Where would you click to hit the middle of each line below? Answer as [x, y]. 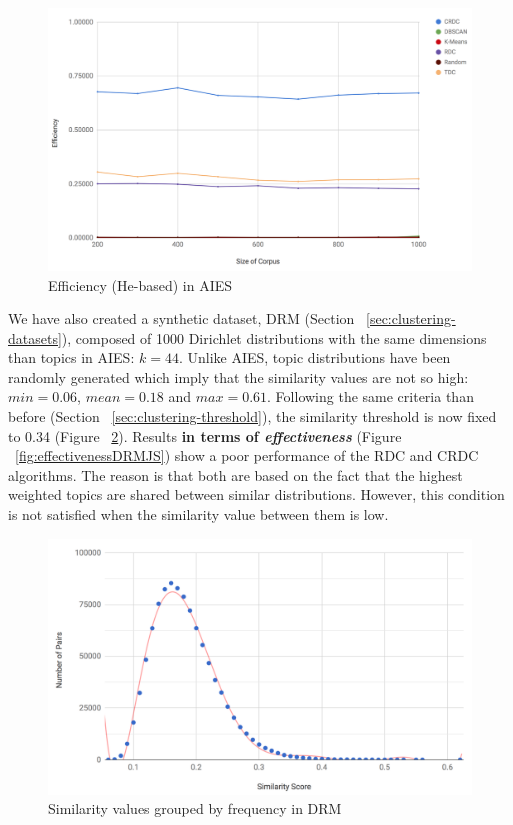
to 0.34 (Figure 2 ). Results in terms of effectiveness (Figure [205, 435]
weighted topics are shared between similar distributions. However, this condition [256, 494]
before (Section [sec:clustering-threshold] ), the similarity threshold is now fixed [252, 416]
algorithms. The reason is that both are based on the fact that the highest [235, 474]
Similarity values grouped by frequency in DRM [195, 808]
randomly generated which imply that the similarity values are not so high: [238, 376]
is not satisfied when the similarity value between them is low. [198, 514]
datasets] [35, 337]
